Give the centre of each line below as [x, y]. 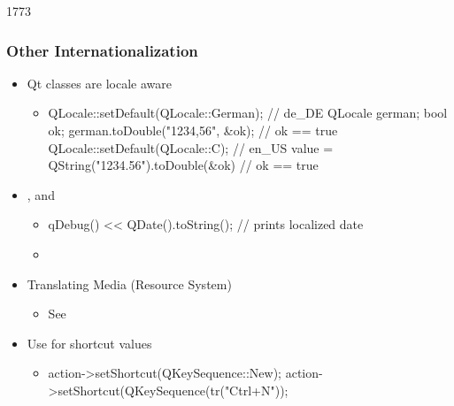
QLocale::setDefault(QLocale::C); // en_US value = [191, 147]
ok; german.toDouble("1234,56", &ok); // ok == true [193, 130]
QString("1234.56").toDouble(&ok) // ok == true [183, 165]
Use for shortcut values [89, 343]
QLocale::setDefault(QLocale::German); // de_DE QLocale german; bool [248, 113]
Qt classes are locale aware [99, 83]
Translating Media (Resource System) [129, 283]
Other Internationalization [102, 50]
